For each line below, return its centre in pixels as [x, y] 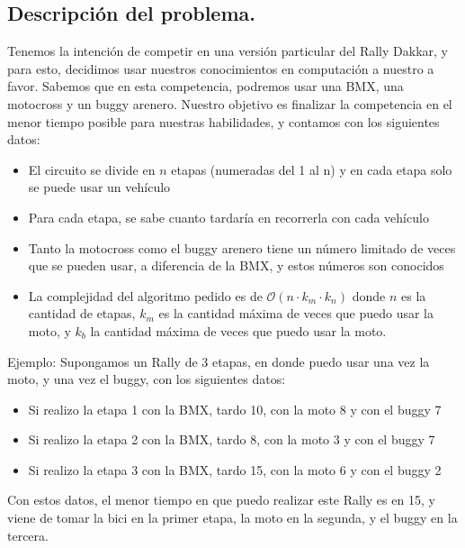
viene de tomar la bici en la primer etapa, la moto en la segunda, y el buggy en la [232, 518]
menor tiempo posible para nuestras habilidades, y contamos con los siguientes [224, 121]
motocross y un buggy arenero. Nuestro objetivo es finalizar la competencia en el [230, 103]
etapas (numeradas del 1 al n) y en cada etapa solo [312, 169]
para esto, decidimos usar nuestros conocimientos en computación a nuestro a [221, 68]
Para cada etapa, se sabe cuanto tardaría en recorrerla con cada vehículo [228, 217]
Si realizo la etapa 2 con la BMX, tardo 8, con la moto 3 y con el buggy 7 [232, 439]
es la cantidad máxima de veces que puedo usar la [296, 313]
